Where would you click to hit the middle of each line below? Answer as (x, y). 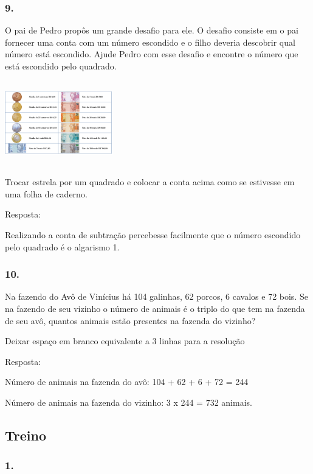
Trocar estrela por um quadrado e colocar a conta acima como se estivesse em (150, 182)
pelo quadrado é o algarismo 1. (62, 246)
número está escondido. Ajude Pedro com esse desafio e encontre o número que (152, 54)
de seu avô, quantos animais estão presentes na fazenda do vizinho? (130, 320)
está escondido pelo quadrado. (61, 66)
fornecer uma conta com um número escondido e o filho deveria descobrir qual (150, 42)
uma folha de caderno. (46, 193)
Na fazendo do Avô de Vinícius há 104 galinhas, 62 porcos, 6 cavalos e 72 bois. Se (156, 296)
